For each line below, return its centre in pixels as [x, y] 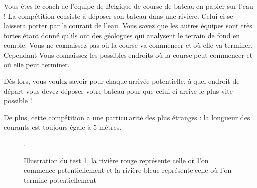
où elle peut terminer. [37, 64]
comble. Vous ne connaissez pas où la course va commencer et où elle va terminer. [128, 45]
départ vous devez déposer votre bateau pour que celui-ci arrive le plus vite [118, 91]
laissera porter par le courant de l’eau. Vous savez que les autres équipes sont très [128, 26]
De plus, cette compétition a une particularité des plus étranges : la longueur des [127, 117]
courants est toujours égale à [48, 127]
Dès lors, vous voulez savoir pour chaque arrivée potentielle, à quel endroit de [122, 81]
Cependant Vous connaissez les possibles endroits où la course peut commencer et [128, 54]
